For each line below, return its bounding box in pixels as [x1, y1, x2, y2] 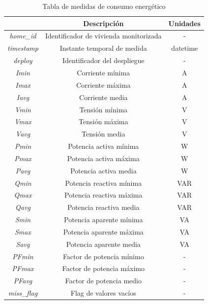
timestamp [7, 43, 38, 53]
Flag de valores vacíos [70, 288, 136, 298]
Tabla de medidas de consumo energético [42, 1, 166, 11]
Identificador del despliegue [62, 55, 145, 66]
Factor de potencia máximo [62, 263, 145, 273]
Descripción [83, 18, 124, 28]
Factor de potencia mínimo [62, 251, 144, 261]
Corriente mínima [77, 67, 130, 77]
